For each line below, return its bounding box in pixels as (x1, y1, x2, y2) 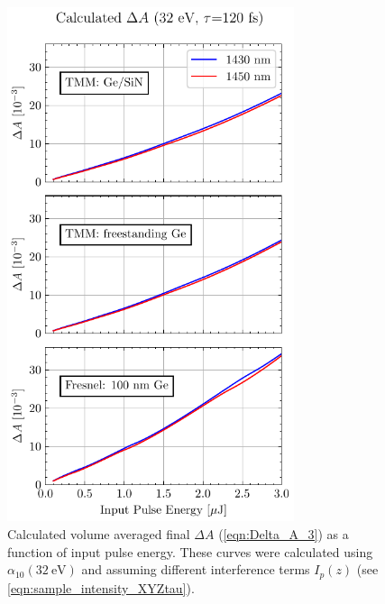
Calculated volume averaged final (7, 524, 190, 543)
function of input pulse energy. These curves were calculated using (7, 542, 373, 561)
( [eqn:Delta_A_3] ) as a (218, 524, 349, 543)
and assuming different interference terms (81, 560, 310, 579)
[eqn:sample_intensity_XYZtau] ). (7, 578, 195, 597)
